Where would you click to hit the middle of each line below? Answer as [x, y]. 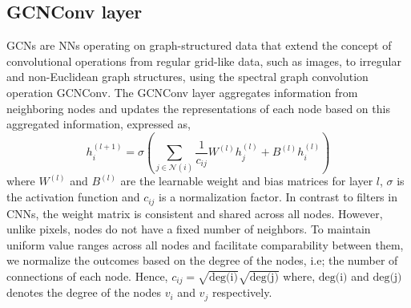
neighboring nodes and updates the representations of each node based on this [198, 108]
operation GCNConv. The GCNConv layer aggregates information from [182, 92]
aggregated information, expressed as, [99, 124]
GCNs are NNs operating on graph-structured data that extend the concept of [199, 45]
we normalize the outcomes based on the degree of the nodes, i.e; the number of [202, 260]
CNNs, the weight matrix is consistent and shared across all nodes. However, [195, 213]
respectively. [242, 292]
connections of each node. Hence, [87, 276]
